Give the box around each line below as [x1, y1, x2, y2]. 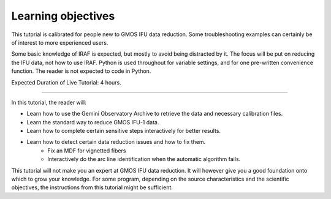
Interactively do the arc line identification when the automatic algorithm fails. [47, 156, 241, 163]
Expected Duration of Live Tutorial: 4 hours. [11, 78, 122, 86]
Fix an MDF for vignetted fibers [47, 147, 126, 154]
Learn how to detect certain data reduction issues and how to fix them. [26, 138, 206, 146]
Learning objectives [11, 9, 115, 23]
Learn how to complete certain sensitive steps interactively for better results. [26, 127, 221, 135]
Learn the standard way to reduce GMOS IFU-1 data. [26, 118, 159, 126]
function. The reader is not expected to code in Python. [11, 67, 151, 75]
